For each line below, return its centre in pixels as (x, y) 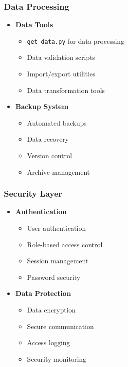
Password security (54, 277)
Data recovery (48, 139)
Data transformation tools (66, 90)
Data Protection (43, 293)
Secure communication (60, 326)
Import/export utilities (61, 74)
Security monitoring (57, 358)
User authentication (56, 228)
